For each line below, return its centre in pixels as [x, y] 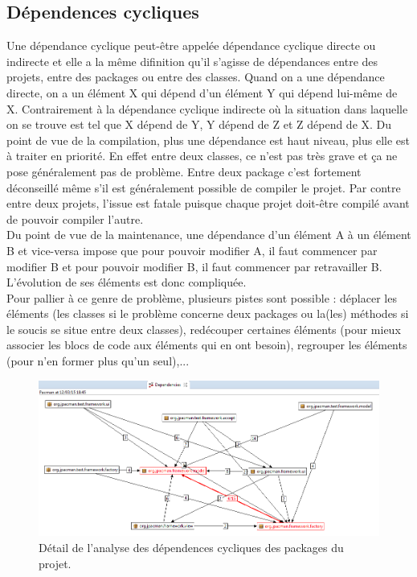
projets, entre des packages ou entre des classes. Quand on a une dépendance [196, 77]
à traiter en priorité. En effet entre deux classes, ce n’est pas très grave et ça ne [202, 156]
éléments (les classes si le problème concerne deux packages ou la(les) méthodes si [208, 313]
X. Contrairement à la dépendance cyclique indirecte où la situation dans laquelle [207, 108]
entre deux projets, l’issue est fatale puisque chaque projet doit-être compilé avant [208, 203]
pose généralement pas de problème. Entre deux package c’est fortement [184, 171]
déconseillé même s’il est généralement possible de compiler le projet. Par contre [204, 187]
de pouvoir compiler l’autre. [75, 218]
